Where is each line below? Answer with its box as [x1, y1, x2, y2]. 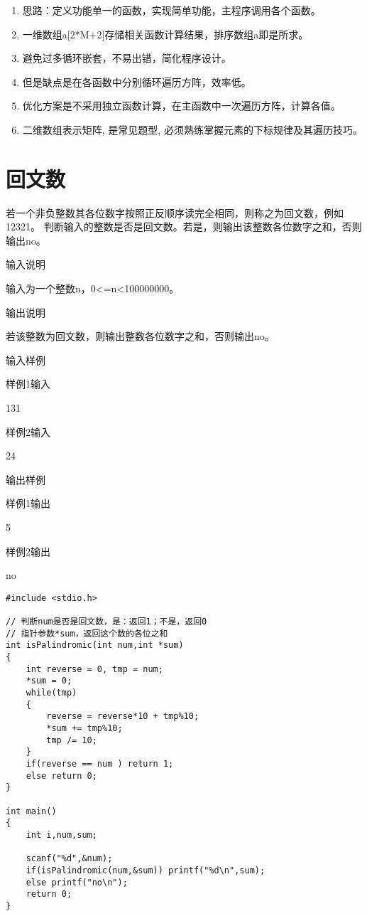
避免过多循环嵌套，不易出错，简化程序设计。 [22, 50, 231, 65]
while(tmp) [26, 688, 77, 698]
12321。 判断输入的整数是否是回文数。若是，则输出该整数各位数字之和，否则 [6, 219, 362, 234]
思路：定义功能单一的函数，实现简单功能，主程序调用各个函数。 [22, 3, 321, 17]
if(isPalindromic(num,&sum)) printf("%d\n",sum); [26, 865, 265, 875]
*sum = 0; [26, 676, 72, 686]
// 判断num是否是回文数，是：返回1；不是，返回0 [6, 617, 207, 627]
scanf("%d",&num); [26, 853, 113, 864]
